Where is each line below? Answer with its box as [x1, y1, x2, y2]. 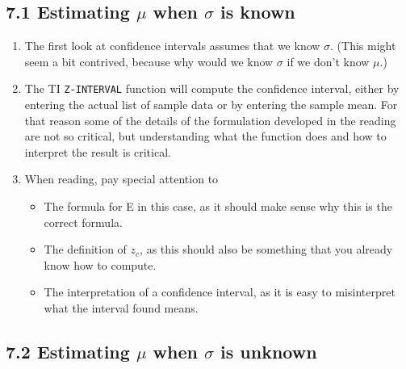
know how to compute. [44, 256, 157, 273]
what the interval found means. [44, 299, 199, 316]
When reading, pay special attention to [24, 170, 219, 187]
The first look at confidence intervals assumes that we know [24, 37, 320, 54]
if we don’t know [287, 52, 370, 69]
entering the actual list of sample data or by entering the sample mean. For [24, 96, 398, 113]
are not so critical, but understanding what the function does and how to [24, 128, 387, 145]
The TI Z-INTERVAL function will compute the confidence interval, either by [24, 80, 400, 97]
